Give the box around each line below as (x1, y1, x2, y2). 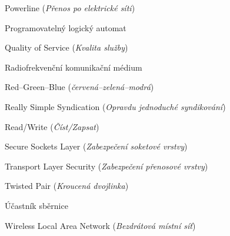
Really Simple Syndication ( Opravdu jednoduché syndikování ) (5, 100, 226, 112)
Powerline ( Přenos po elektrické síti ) (5, 2, 135, 14)
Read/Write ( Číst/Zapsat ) (5, 120, 99, 132)
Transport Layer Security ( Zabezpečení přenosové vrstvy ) (5, 159, 208, 172)
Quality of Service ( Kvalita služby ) (5, 41, 128, 54)
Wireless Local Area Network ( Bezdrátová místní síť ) (5, 219, 196, 231)
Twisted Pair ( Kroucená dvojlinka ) (5, 180, 129, 192)
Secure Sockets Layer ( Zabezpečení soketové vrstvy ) (5, 140, 188, 152)
